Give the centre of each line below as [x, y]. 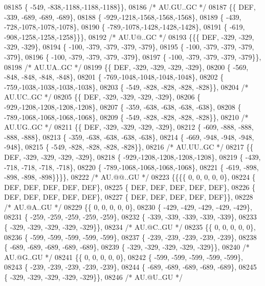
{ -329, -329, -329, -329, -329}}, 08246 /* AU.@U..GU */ [93, 277]
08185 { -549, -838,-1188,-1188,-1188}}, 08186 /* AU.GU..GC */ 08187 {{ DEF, [130, 7]
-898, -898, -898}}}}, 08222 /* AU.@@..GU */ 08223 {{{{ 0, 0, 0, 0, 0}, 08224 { [130, 177]
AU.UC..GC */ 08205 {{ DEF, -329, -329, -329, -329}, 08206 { [103, 97]
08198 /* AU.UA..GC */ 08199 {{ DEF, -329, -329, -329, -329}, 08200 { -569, [126, 67]
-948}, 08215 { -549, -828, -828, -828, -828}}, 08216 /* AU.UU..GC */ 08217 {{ [129, 147]
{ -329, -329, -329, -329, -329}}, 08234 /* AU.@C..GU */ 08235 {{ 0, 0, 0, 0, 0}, [130, 227]
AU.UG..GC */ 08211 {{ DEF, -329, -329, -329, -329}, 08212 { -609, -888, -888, [129, 127]
